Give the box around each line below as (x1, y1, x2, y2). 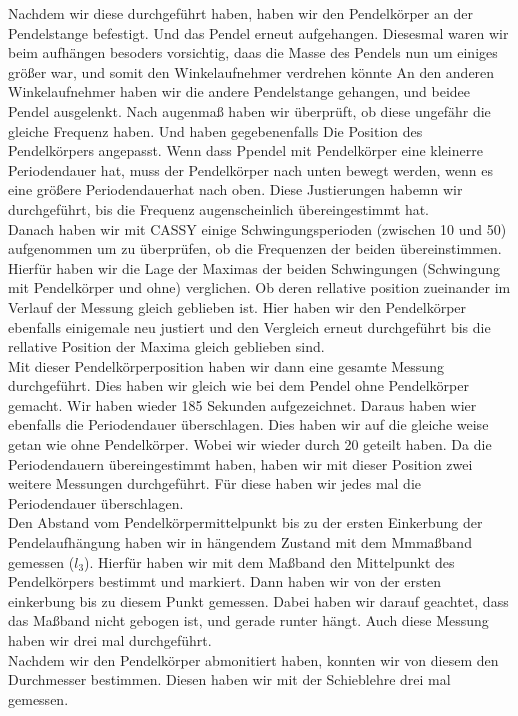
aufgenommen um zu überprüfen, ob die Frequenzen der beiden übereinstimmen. (8, 238, 502, 259)
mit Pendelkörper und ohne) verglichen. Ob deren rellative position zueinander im (8, 277, 511, 298)
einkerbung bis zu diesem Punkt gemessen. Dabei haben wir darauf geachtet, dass (8, 590, 509, 611)
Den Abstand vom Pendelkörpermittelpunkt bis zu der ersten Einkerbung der (8, 512, 483, 533)
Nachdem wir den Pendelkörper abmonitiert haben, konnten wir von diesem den (8, 649, 499, 670)
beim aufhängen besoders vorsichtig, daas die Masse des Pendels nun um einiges (8, 42, 498, 63)
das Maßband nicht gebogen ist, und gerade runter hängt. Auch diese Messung (8, 610, 489, 631)
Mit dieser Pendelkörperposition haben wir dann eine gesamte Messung (8, 355, 444, 376)
